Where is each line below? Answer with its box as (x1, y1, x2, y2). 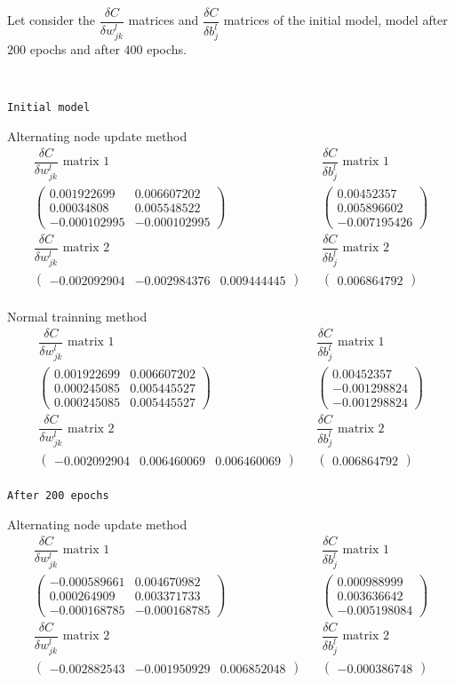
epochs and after (29, 40, 120, 59)
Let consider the (7, 11, 96, 29)
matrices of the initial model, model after (223, 11, 448, 29)
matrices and (128, 11, 199, 29)
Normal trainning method (7, 307, 148, 326)
